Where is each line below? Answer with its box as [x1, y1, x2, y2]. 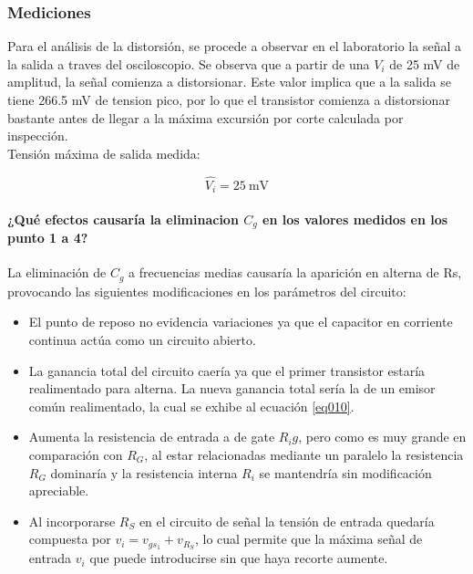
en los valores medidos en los [262, 209, 448, 228]
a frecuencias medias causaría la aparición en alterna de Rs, [129, 263, 462, 282]
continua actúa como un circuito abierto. [28, 329, 256, 349]
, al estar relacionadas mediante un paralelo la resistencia [144, 444, 464, 464]
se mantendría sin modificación [259, 463, 432, 482]
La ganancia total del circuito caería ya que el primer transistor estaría [28, 360, 426, 380]
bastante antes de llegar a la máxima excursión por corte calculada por [7, 108, 404, 127]
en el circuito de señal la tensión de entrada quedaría [139, 511, 435, 530]
